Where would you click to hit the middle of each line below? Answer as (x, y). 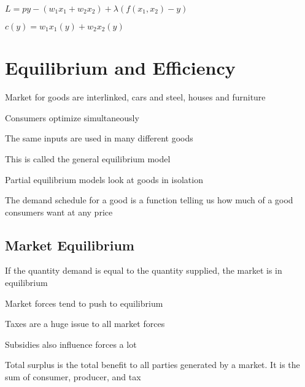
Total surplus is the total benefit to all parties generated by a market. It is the (152, 365)
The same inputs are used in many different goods (99, 138)
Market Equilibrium (70, 245)
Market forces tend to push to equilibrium (84, 303)
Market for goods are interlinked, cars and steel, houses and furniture (135, 97)
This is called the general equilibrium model (88, 158)
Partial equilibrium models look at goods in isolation (104, 179)
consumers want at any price (59, 212)
